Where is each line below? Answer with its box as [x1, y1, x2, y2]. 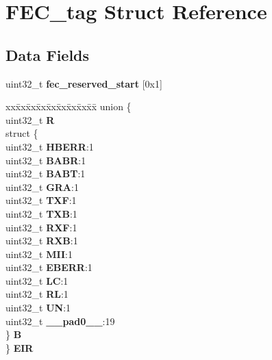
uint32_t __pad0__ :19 [5, 313, 115, 328]
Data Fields [5, 44, 90, 65]
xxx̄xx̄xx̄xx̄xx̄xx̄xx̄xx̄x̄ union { [5, 99, 132, 114]
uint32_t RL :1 [5, 287, 69, 301]
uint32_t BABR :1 [5, 153, 86, 167]
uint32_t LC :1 [5, 273, 69, 287]
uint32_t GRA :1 [5, 179, 79, 194]
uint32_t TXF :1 [5, 193, 77, 207]
